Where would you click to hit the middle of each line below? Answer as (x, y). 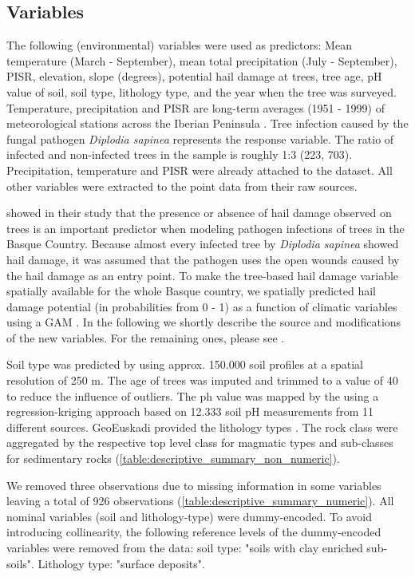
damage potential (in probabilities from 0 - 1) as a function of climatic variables (202, 306)
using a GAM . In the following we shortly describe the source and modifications (204, 322)
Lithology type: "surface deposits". (121, 563)
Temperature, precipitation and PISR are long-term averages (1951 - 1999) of (196, 107)
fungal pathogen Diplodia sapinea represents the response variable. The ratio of (200, 138)
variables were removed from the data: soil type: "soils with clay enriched (185, 548)
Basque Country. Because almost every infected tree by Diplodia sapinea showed (203, 244)
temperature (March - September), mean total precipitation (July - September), (202, 60)
